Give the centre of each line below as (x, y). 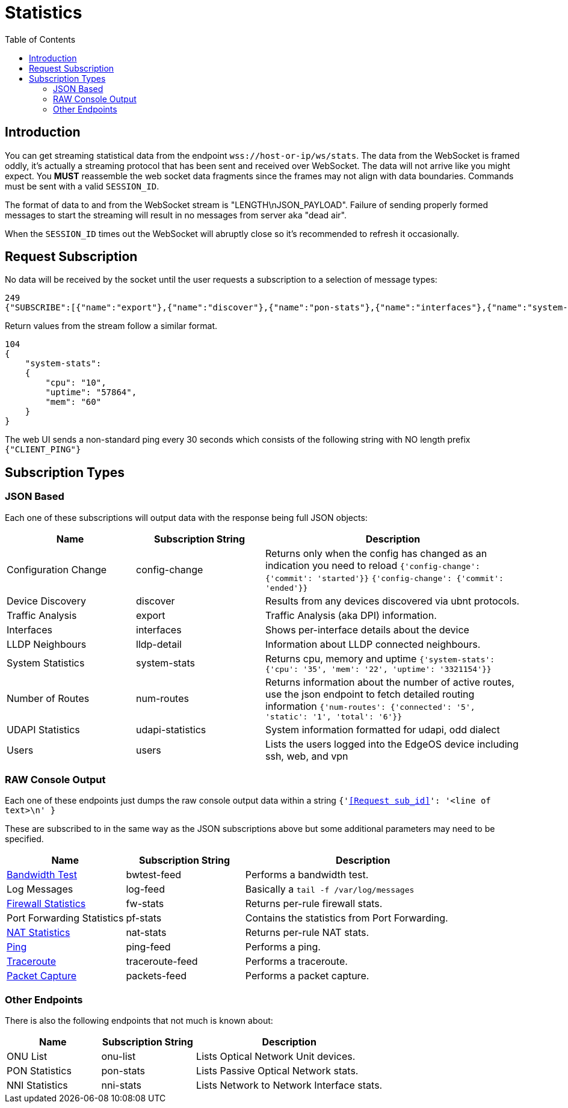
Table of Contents (40, 39)
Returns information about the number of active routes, (390, 682)
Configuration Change (57, 570)
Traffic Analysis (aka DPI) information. (351, 615)
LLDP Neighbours (47, 644)
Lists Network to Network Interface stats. (289, 1085)
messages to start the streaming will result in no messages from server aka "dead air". (176, 215)
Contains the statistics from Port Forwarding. (347, 918)
